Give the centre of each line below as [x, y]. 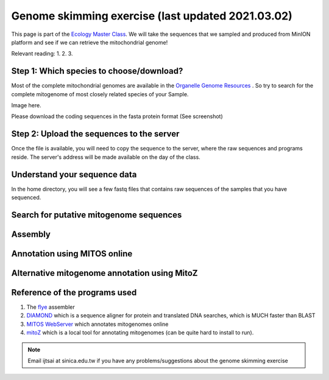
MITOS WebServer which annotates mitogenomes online [97, 324]
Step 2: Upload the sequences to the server [95, 134]
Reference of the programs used [74, 292]
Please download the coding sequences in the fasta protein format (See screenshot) [117, 116]
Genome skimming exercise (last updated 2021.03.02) [152, 16]
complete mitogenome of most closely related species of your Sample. [100, 94]
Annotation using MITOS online [72, 254]
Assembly [31, 234]
